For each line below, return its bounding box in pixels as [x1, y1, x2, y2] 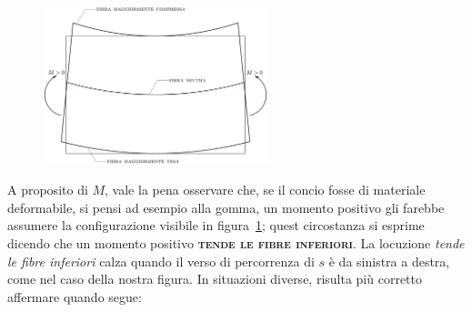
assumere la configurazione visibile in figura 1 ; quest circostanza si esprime [7, 216, 425, 235]
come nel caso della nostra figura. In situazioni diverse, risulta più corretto [7, 269, 423, 288]
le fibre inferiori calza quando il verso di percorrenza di [7, 251, 315, 270]
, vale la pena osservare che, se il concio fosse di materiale [105, 180, 426, 199]
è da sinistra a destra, [328, 251, 450, 270]
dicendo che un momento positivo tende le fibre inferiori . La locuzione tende [7, 234, 465, 253]
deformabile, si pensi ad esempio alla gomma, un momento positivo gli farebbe [7, 197, 445, 216]
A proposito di [7, 180, 88, 199]
